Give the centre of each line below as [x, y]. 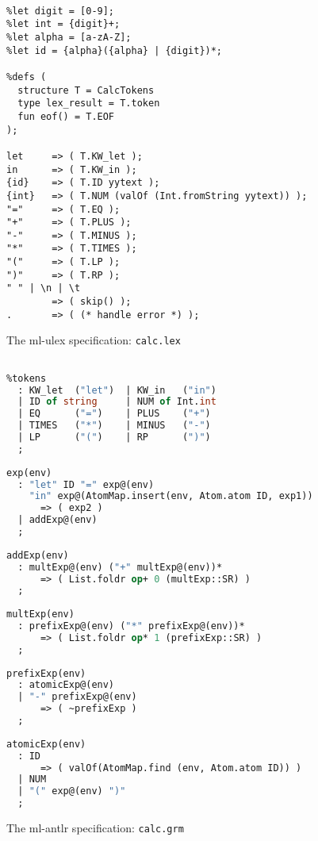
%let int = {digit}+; [63, 24]
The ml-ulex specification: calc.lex [94, 340]
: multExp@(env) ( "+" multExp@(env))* [120, 567]
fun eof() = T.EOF [66, 116]
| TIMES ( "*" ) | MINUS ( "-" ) [114, 426]
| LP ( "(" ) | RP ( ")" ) [114, 438]
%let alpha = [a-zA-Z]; [69, 37]
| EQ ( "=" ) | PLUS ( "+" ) [114, 414]
